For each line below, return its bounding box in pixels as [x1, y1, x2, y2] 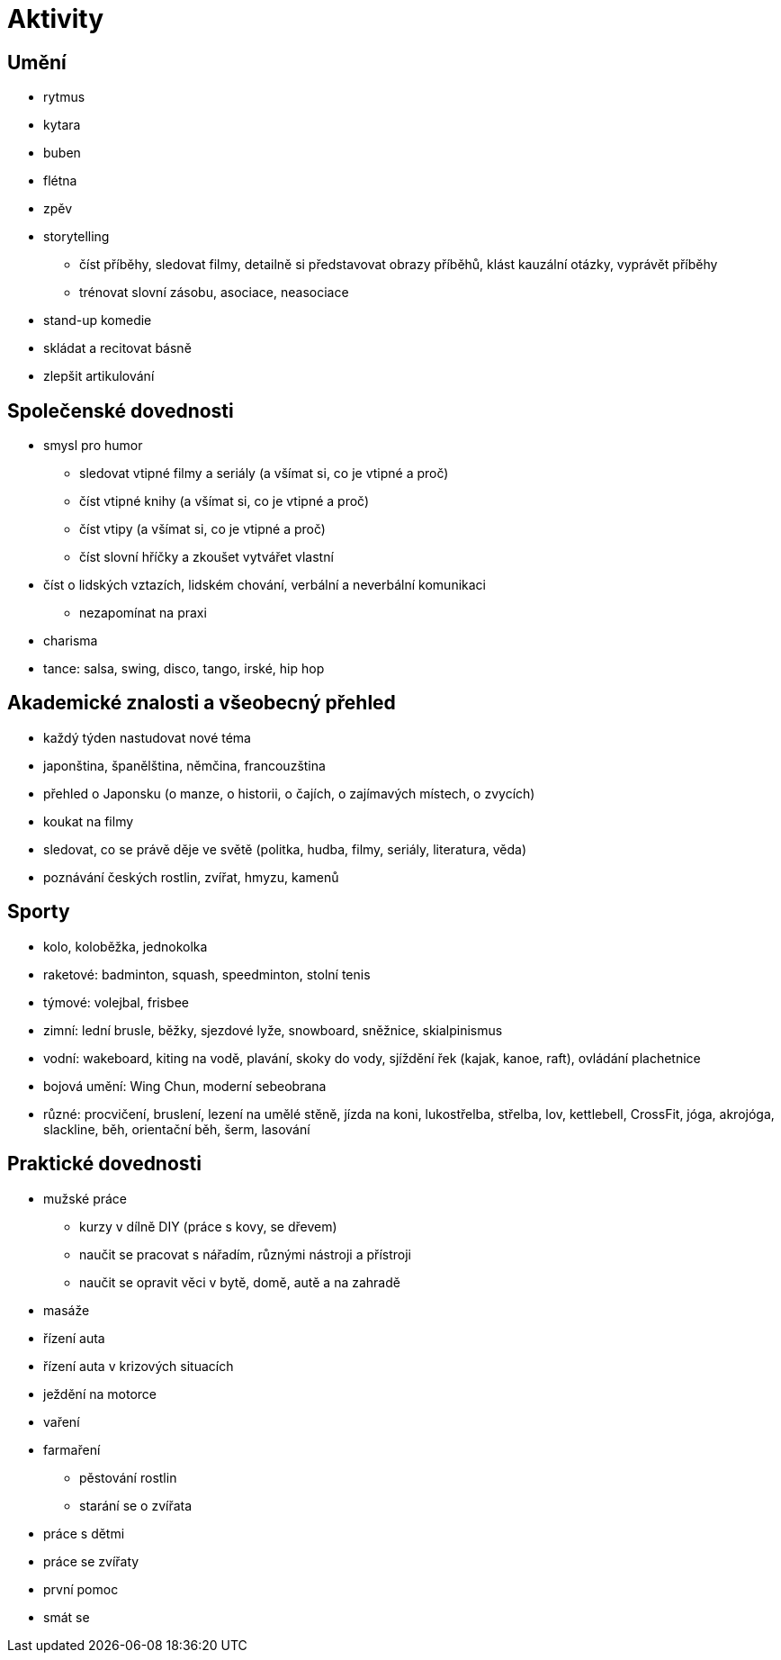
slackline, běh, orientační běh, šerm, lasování [43, 1121, 310, 1137]
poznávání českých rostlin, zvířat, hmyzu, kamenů [43, 869, 339, 885]
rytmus [43, 89, 85, 105]
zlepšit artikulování [43, 368, 155, 384]
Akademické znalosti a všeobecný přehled [7, 691, 396, 715]
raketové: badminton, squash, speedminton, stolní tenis [43, 966, 371, 982]
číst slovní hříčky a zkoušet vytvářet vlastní [79, 549, 334, 565]
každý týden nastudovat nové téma [43, 729, 251, 745]
